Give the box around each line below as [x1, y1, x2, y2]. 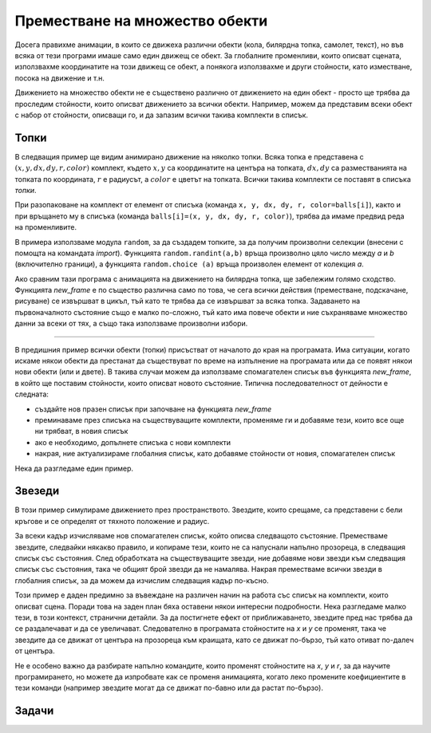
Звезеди [14, 484, 60, 498]
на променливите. [14, 223, 77, 232]
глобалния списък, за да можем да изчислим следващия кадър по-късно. [14, 575, 269, 585]
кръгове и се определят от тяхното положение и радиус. [14, 516, 210, 526]
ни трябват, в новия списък [34, 427, 129, 436]
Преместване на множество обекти [14, 12, 268, 30]
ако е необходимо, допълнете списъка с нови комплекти [34, 437, 231, 447]
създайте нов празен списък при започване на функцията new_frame [34, 404, 272, 414]
